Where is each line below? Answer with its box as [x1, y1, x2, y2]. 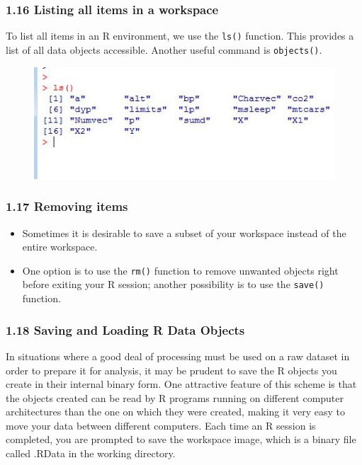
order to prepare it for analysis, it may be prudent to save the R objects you [6, 362, 337, 377]
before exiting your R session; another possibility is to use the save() [22, 277, 324, 292]
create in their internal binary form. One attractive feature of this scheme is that [6, 377, 357, 391]
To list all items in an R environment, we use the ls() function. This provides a [6, 28, 354, 43]
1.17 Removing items [6, 197, 128, 215]
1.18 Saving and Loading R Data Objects [6, 321, 245, 338]
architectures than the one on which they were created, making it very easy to [6, 404, 346, 419]
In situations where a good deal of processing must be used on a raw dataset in [6, 348, 350, 363]
